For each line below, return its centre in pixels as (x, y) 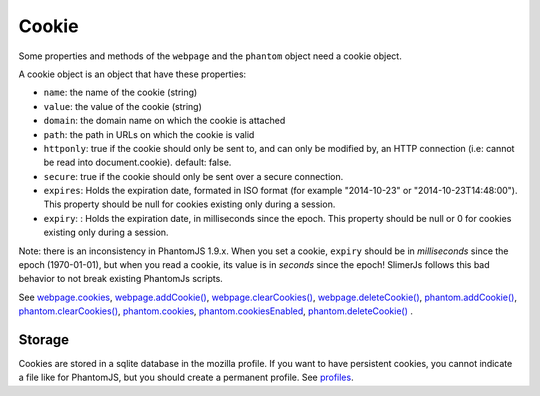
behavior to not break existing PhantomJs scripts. (121, 279)
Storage (44, 339)
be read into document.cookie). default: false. (137, 162)
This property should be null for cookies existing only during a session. (189, 204)
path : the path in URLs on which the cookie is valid (149, 134)
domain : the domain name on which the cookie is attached (164, 121)
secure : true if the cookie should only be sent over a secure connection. (193, 176)
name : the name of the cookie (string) (120, 92)
